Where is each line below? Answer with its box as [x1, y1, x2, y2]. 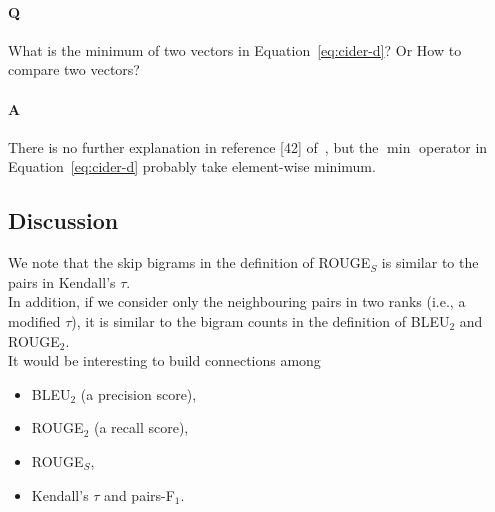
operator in [418, 136, 488, 157]
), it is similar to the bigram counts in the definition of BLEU [71, 310, 450, 331]
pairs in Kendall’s [8, 271, 116, 292]
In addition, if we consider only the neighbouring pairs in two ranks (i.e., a [8, 291, 466, 312]
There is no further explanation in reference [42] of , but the [8, 136, 379, 157]
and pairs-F [104, 484, 175, 505]
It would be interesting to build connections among [8, 350, 321, 371]
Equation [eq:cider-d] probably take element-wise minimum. [8, 156, 376, 177]
